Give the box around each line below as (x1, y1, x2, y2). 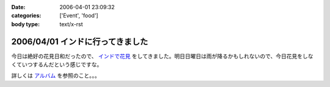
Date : (11, 4, 26, 10)
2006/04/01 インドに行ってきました (11, 37, 148, 47)
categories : (11, 12, 42, 19)
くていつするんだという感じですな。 (11, 61, 103, 68)
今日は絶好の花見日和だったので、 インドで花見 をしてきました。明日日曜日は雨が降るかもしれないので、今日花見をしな (11, 52, 313, 60)
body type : (11, 20, 40, 27)
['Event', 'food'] (59, 12, 98, 19)
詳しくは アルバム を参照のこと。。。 (11, 72, 100, 79)
